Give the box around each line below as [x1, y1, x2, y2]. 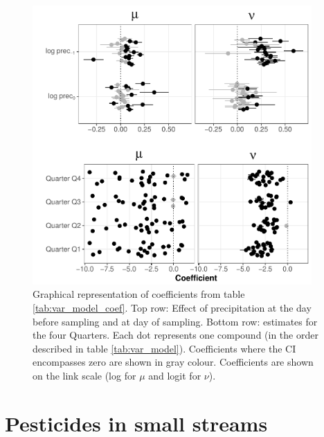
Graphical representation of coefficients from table [33, 287, 245, 301]
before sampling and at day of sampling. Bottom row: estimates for [33, 314, 318, 328]
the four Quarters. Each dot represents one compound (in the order [33, 328, 318, 342]
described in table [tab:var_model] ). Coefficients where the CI [33, 341, 296, 355]
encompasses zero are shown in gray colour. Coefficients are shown [33, 355, 314, 369]
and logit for [148, 368, 201, 382]
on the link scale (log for [33, 368, 136, 382]
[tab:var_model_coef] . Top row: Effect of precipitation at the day [33, 300, 312, 314]
